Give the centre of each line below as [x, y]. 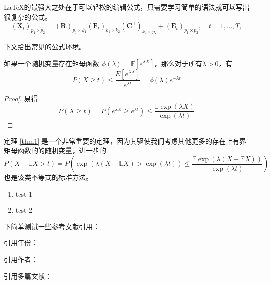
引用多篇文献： [28, 275]
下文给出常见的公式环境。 [45, 46]
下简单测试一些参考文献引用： [52, 226]
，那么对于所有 [178, 63]
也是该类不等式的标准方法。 [48, 177]
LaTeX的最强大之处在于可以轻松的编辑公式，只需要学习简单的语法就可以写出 [127, 7]
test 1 [24, 193]
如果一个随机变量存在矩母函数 [52, 63]
